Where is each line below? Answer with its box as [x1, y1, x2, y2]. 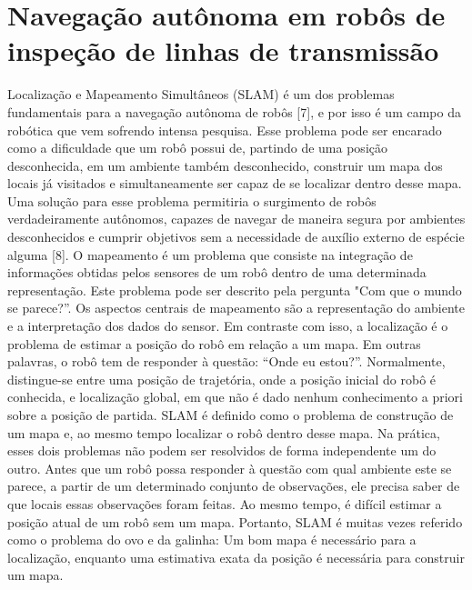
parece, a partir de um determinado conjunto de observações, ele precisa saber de [7, 476, 460, 495]
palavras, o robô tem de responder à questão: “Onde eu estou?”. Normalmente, [7, 352, 446, 371]
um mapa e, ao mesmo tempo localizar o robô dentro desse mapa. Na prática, [7, 423, 440, 442]
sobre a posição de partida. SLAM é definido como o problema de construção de [7, 405, 454, 424]
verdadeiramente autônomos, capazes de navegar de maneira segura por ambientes [7, 209, 466, 228]
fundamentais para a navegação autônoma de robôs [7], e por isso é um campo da [7, 102, 461, 121]
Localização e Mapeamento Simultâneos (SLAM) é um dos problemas [7, 85, 395, 104]
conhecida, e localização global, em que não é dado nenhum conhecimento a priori [7, 387, 463, 406]
